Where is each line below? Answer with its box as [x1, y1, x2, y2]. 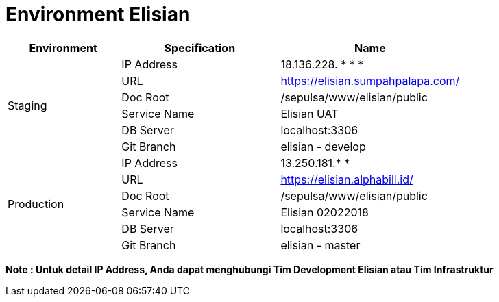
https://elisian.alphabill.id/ [280, 172, 413, 186]
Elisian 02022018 [280, 205, 369, 219]
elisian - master [280, 238, 361, 252]
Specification [164, 40, 236, 55]
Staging [8, 98, 47, 112]
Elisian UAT [280, 106, 339, 121]
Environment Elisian [5, 3, 191, 26]
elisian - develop [280, 139, 366, 153]
